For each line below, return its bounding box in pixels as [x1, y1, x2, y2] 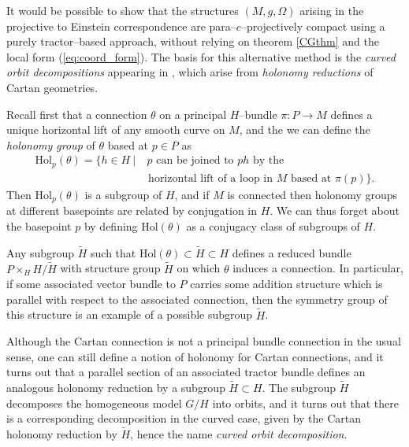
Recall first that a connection [6, 105, 147, 122]
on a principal [159, 105, 227, 122]
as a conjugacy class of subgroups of [186, 217, 360, 234]
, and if [174, 186, 210, 202]
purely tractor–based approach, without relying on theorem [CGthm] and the [6, 33, 379, 50]
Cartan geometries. [6, 79, 99, 95]
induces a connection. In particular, [232, 260, 403, 276]
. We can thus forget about [270, 202, 400, 219]
